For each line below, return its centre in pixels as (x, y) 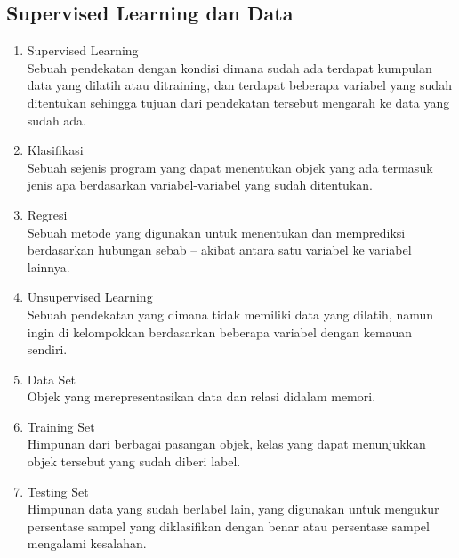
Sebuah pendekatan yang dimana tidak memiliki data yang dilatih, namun (230, 314)
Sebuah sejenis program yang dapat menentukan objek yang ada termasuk (230, 167)
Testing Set (58, 491)
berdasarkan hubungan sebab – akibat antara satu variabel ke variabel (219, 250)
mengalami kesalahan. (87, 543)
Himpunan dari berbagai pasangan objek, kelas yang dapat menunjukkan (226, 444)
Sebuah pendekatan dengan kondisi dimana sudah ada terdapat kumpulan (229, 67)
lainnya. (48, 267)
